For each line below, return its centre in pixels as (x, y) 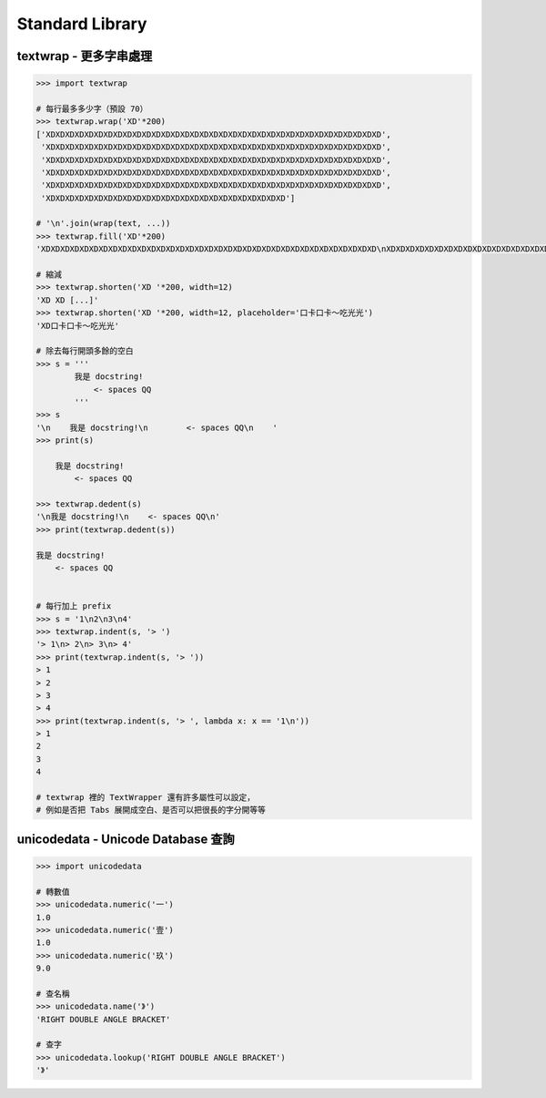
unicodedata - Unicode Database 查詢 (126, 839)
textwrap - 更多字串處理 (85, 56)
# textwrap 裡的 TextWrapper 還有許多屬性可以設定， (145, 798)
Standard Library (82, 24)
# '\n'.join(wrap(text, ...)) (103, 224)
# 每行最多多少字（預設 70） (92, 108)
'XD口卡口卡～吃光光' (78, 325)
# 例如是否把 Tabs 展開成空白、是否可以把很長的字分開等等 (151, 810)
